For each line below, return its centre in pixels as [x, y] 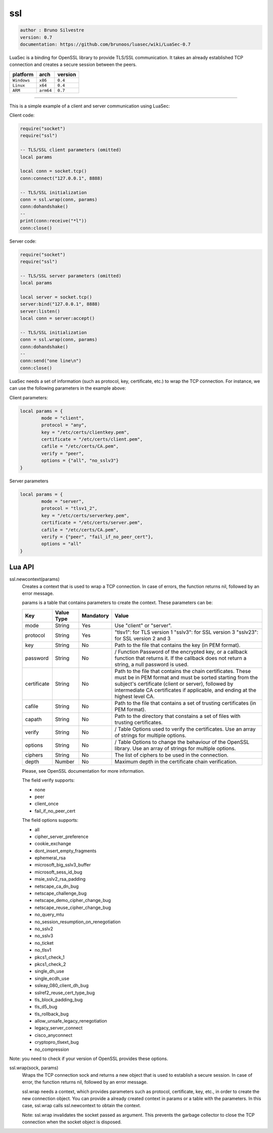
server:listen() [40, 311]
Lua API [22, 567]
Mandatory [95, 616]
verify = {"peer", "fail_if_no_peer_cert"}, [97, 537]
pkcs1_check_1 [50, 957]
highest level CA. [135, 696]
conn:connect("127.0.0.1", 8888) [61, 178]
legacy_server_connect [59, 1028]
